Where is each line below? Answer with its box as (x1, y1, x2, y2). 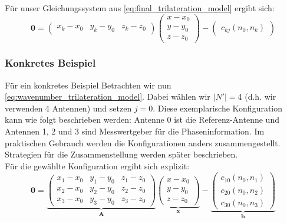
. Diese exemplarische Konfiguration (153, 101, 283, 114)
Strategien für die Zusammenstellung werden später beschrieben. (5, 148, 238, 160)
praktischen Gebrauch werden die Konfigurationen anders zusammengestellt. (5, 136, 281, 149)
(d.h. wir (245, 90, 276, 103)
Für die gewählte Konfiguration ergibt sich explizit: (5, 159, 190, 172)
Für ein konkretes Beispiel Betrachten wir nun (5, 78, 171, 91)
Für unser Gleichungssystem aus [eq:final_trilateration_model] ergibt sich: (5, 2, 275, 14)
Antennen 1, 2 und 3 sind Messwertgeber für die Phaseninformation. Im (5, 125, 265, 137)
